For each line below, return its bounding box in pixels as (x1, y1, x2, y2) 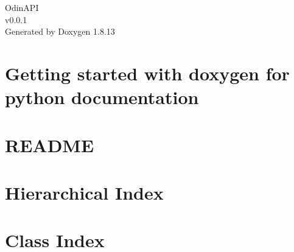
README (5, 132, 94, 157)
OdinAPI (5, 1, 39, 13)
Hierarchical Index (5, 180, 164, 205)
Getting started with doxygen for (5, 60, 290, 85)
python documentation (5, 85, 199, 110)
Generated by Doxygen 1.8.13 (5, 25, 115, 38)
